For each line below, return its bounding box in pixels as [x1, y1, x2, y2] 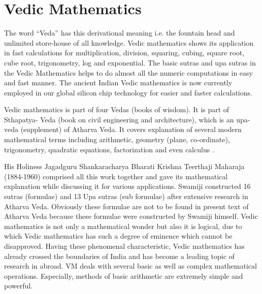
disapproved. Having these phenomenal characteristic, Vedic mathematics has [4, 241, 245, 251]
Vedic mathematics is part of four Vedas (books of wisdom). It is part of [4, 104, 230, 115]
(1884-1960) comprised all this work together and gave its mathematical [4, 171, 228, 181]
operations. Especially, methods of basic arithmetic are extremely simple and [4, 270, 243, 281]
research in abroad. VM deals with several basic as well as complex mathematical [4, 260, 257, 271]
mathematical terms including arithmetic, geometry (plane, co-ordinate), [4, 134, 230, 145]
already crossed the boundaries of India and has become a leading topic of [4, 250, 235, 261]
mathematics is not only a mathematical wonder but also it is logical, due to [4, 220, 242, 231]
